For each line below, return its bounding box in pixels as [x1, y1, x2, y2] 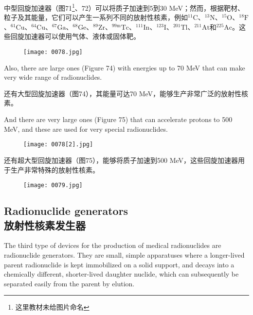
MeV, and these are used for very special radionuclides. [4, 123, 168, 134]
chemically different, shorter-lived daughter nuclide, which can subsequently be [4, 269, 239, 279]
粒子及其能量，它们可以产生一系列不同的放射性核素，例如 [4, 12, 188, 22]
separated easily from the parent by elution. [4, 278, 135, 288]
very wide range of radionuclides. [4, 72, 102, 82]
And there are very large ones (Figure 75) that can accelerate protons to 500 [4, 114, 233, 124]
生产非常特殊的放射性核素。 [10, 164, 99, 175]
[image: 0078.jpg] [23, 49, 83, 56]
